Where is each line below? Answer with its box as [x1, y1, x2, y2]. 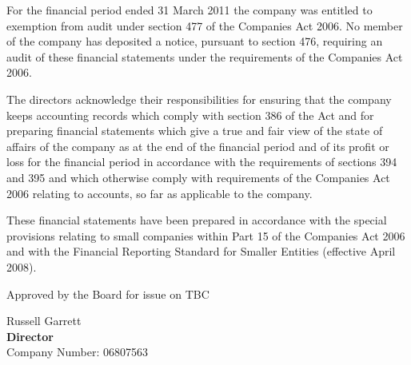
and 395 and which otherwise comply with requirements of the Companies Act [6, 169, 390, 185]
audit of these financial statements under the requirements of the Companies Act [6, 48, 403, 65]
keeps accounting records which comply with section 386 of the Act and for [6, 106, 374, 123]
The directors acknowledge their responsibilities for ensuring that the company [6, 90, 392, 107]
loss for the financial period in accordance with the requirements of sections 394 [6, 153, 397, 170]
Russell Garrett [6, 312, 82, 329]
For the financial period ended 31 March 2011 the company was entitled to [6, 2, 373, 18]
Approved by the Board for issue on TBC [6, 285, 209, 302]
